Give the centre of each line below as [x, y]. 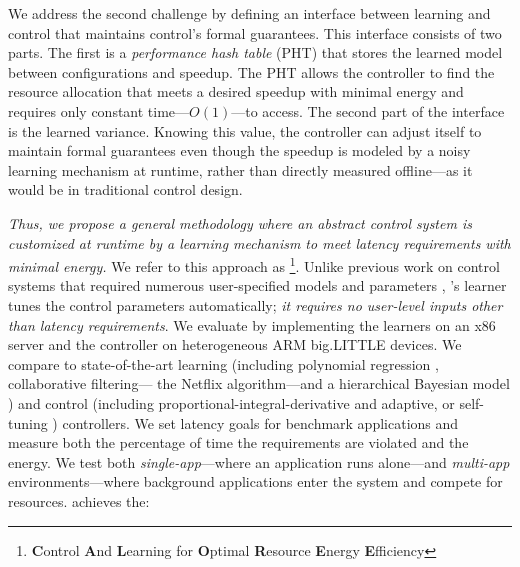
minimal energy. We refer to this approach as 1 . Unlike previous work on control [254, 264]
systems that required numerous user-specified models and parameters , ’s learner [257, 285]
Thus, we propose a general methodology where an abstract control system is [240, 222]
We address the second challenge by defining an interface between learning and [249, 13]
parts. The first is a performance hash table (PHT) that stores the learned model [255, 52]
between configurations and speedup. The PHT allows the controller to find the [251, 71]
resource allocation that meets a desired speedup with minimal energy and [236, 91]
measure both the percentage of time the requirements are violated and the [238, 442]
